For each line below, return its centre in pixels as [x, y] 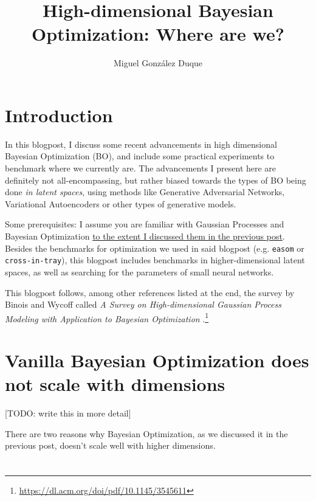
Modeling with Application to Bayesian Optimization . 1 [107, 317]
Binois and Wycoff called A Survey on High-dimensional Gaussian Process [143, 304]
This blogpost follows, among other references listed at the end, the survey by [150, 292]
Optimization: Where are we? [158, 34]
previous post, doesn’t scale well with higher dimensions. [110, 445]
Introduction [59, 115]
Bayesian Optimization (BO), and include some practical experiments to [140, 156]
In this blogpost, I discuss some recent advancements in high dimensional [141, 144]
